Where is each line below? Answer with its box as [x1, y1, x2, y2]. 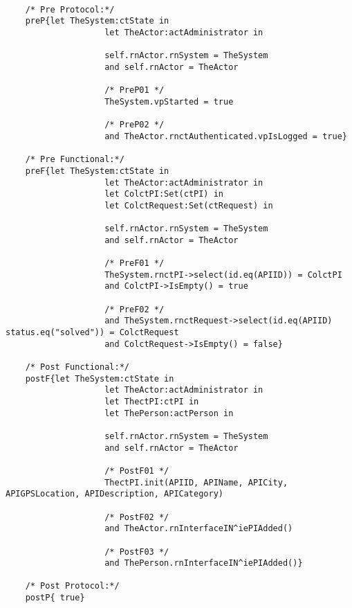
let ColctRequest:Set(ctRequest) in [104, 200, 273, 211]
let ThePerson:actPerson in [104, 408, 234, 418]
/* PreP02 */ [104, 120, 165, 130]
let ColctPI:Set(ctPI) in [104, 189, 223, 199]
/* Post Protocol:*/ [25, 581, 120, 591]
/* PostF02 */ [104, 512, 169, 522]
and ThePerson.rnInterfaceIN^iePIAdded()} [104, 558, 303, 569]
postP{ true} [25, 593, 85, 603]
